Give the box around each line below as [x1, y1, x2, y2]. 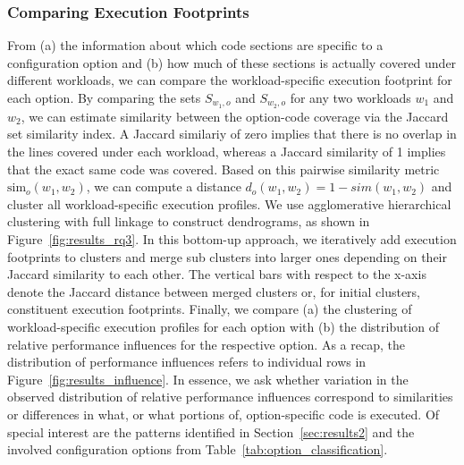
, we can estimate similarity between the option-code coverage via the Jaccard [21, 106, 449, 125]
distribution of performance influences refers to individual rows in [7, 352, 367, 371]
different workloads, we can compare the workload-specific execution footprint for [7, 71, 452, 89]
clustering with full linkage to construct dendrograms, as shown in [7, 212, 370, 231]
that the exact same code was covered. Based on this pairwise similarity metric [7, 159, 440, 178]
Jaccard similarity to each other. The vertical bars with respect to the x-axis [7, 265, 426, 283]
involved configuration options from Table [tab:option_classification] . [7, 440, 388, 459]
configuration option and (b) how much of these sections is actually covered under [7, 53, 457, 72]
